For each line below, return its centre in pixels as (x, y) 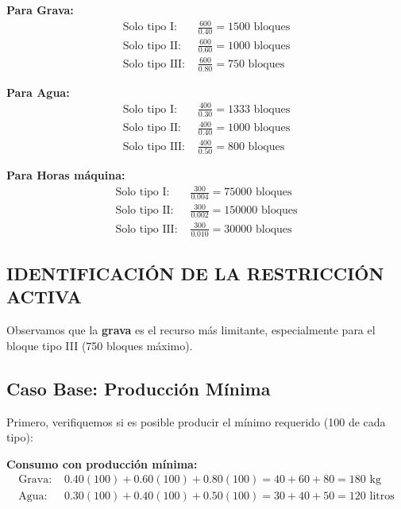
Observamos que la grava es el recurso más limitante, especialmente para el (191, 330)
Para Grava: (40, 10)
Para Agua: (38, 92)
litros (382, 497)
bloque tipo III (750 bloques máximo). (100, 345)
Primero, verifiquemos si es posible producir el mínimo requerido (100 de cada (196, 421)
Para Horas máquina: (66, 174)
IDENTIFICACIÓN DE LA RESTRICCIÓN (195, 274)
